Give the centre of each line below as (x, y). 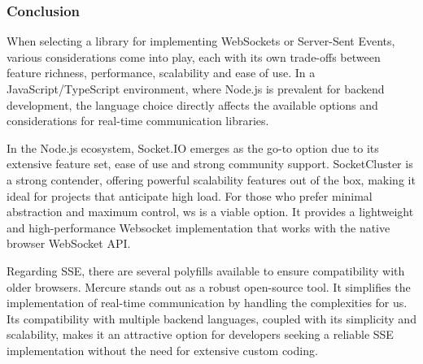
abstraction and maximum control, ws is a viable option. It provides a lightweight (210, 212)
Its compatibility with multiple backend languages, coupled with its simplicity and (211, 318)
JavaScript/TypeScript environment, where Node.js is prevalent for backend (196, 89)
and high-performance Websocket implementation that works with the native (198, 227)
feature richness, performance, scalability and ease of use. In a (161, 73)
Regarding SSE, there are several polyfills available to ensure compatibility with (206, 270)
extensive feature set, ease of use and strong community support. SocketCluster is (210, 164)
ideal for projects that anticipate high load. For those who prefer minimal (190, 195)
